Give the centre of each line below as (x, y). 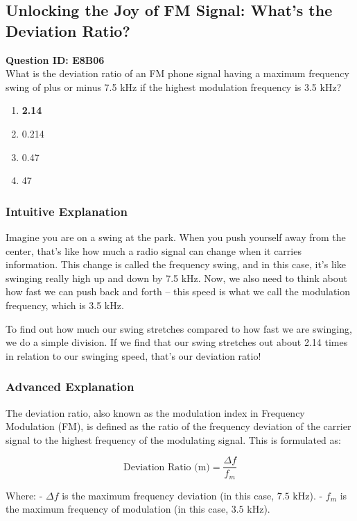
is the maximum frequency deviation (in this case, (168, 495)
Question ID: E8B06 (55, 59)
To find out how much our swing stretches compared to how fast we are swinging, (179, 328)
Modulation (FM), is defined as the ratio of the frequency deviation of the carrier (178, 426)
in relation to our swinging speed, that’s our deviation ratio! (133, 355)
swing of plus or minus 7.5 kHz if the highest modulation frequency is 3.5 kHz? (174, 86)
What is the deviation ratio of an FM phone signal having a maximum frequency (177, 73)
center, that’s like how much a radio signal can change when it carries (154, 250)
